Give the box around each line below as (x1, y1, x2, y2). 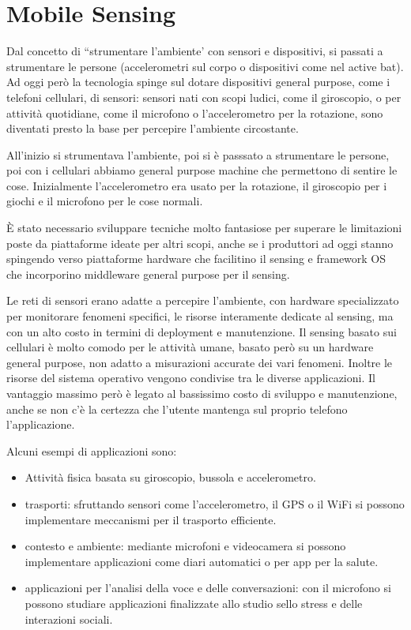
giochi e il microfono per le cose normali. (6, 193, 203, 209)
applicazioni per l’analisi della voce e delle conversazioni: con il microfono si (25, 579, 391, 596)
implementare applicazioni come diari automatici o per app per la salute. (25, 553, 379, 569)
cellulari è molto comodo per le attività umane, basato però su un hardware (6, 339, 374, 355)
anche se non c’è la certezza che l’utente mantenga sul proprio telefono (6, 400, 348, 417)
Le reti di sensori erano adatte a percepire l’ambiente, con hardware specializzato (6, 292, 399, 309)
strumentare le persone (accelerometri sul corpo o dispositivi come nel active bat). (6, 58, 404, 74)
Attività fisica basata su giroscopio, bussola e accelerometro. (25, 469, 316, 486)
